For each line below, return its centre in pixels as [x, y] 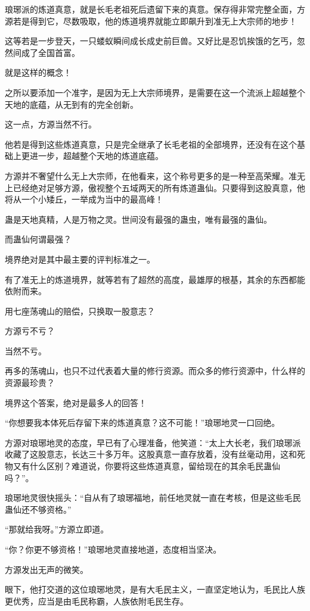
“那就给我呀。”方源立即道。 [57, 529]
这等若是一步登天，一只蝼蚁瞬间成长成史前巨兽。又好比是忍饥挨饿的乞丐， [151, 41]
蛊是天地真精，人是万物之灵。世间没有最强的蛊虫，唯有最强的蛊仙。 [138, 219]
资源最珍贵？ [30, 383]
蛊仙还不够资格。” [38, 509]
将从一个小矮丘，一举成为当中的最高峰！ [84, 199]
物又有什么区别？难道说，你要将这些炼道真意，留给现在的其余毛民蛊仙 [142, 466]
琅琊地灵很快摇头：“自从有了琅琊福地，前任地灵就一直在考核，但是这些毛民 [153, 498]
